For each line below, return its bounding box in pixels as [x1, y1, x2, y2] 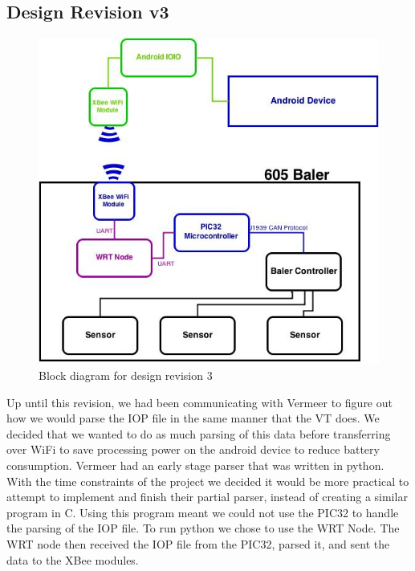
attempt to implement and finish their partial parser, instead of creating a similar [6, 488, 408, 505]
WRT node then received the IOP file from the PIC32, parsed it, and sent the [6, 535, 390, 552]
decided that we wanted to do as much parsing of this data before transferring [6, 425, 391, 442]
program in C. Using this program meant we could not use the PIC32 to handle [6, 504, 399, 520]
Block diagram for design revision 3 [39, 367, 213, 384]
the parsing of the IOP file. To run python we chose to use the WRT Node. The [6, 520, 400, 536]
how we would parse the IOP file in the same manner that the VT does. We [6, 410, 380, 426]
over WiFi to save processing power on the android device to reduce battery [6, 441, 380, 458]
